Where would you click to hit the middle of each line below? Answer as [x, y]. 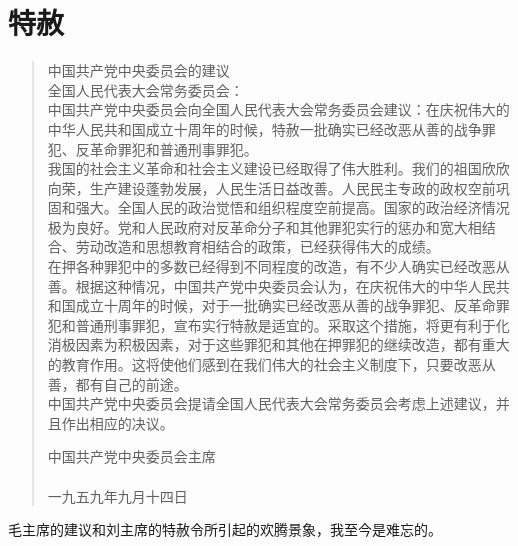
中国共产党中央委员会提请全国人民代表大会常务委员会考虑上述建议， [271, 403]
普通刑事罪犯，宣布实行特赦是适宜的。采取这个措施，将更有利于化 [292, 324]
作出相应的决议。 [117, 422]
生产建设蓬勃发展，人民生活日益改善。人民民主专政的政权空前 [292, 187]
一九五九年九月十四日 [117, 495]
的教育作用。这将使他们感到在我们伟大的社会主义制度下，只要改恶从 [271, 364]
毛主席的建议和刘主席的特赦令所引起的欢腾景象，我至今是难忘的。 [225, 529]
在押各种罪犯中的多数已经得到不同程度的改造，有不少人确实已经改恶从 [278, 266]
